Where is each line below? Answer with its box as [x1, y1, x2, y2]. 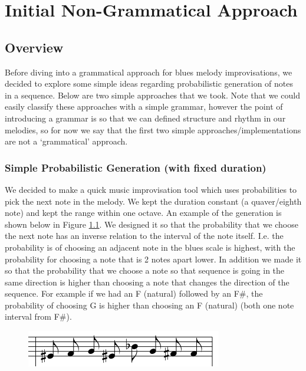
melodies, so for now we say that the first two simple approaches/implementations [5, 123, 301, 136]
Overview [5, 38, 64, 56]
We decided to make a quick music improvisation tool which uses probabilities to [5, 183, 297, 195]
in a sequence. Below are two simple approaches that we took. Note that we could [5, 88, 300, 101]
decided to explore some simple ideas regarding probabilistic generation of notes [5, 77, 294, 90]
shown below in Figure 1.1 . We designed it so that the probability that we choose [5, 218, 298, 230]
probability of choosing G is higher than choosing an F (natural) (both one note [5, 298, 294, 311]
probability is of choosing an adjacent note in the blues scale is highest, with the [5, 241, 295, 253]
